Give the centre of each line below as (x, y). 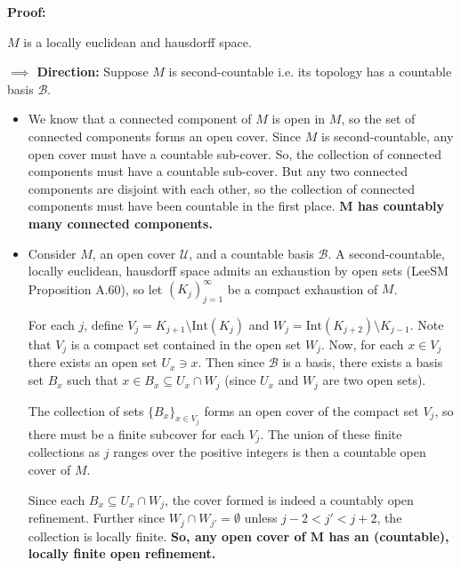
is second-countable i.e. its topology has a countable (310, 72)
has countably (401, 206)
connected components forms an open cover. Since (165, 136)
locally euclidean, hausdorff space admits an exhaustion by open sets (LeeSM (238, 271)
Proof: (27, 12)
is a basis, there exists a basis (363, 362)
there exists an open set (93, 362)
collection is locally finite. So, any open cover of (167, 536)
